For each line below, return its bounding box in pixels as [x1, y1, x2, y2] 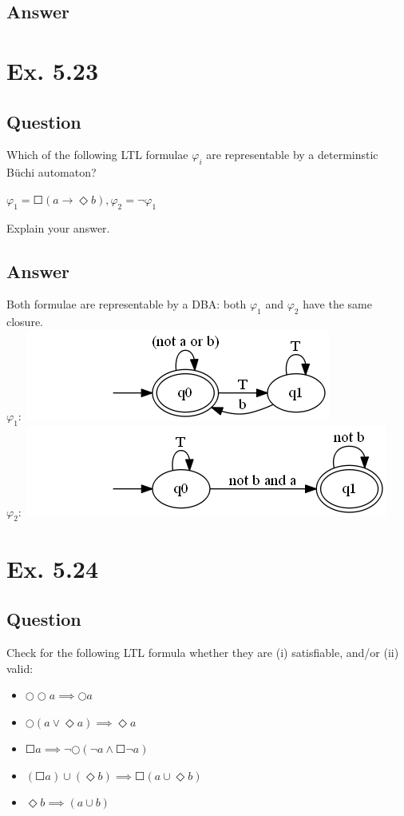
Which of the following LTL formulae [6, 146, 188, 163]
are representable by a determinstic [206, 146, 378, 163]
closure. [6, 313, 44, 330]
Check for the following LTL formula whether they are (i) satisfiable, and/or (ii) [6, 643, 399, 660]
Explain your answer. [6, 219, 110, 236]
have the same [303, 296, 372, 312]
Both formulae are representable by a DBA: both [6, 296, 247, 312]
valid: [6, 659, 34, 676]
